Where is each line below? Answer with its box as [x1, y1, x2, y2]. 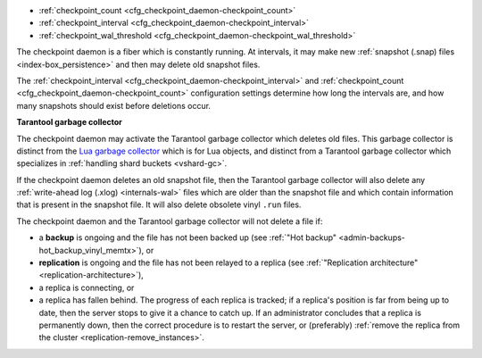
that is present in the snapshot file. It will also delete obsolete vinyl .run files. [16, 199, 302, 210]
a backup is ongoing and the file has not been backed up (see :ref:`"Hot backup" [38, 232, 337, 243]
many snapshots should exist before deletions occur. [16, 100, 212, 111]
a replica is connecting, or [38, 282, 135, 293]
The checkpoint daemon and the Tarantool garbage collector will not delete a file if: [16, 215, 323, 227]
